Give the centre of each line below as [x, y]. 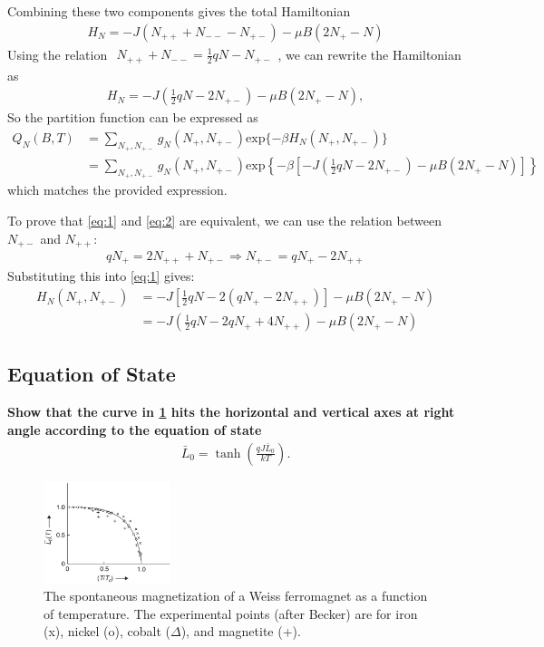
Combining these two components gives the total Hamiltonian [179, 11]
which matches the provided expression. [117, 190]
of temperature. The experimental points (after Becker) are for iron [231, 613]
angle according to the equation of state [135, 429]
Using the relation [58, 54]
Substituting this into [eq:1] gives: [101, 276]
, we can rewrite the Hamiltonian [369, 54]
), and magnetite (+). [241, 631]
